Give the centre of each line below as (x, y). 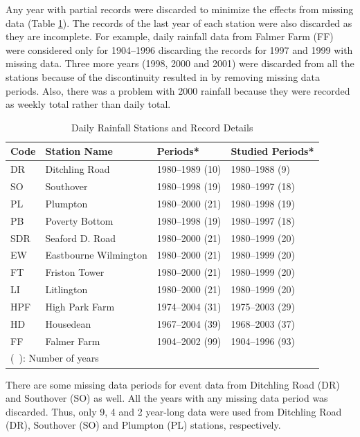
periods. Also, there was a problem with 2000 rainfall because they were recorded (178, 90)
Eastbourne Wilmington (96, 255)
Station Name (79, 151)
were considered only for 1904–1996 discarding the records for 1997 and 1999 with (179, 49)
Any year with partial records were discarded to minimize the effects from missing (180, 9)
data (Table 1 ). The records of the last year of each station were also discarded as (179, 22)
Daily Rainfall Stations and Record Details (162, 127)
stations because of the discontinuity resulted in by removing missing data (163, 76)
